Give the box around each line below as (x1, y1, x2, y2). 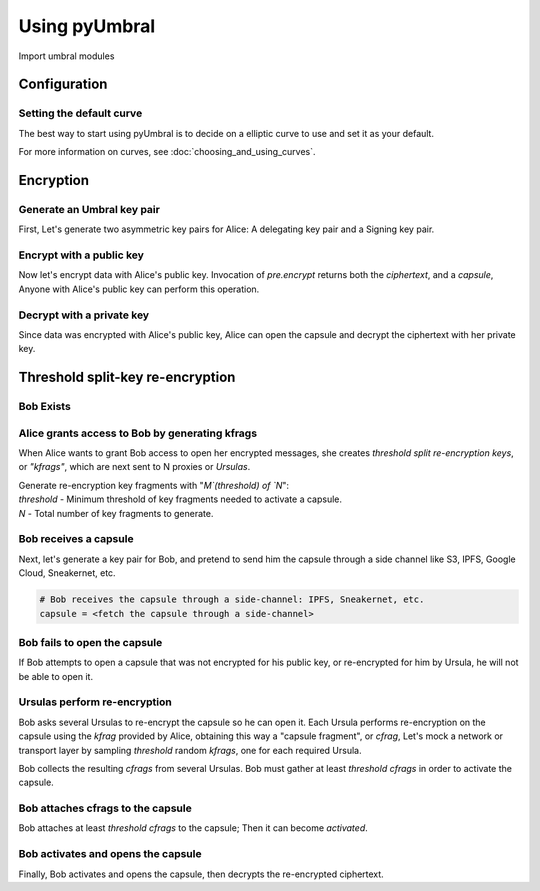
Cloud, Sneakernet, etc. (18, 567, 116, 579)
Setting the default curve (18, 106, 143, 120)
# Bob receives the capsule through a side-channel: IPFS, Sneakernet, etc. (39, 594, 425, 605)
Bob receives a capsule (18, 532, 134, 546)
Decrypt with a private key (18, 308, 150, 322)
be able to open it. (18, 670, 94, 682)
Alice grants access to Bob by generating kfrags (18, 426, 258, 440)
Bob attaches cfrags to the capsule (18, 801, 192, 815)
